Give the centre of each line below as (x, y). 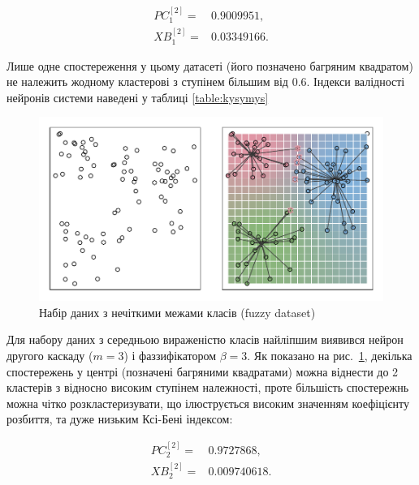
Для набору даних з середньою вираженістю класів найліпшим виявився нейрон (205, 339)
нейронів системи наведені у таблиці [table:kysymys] (138, 97)
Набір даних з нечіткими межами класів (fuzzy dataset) (177, 312)
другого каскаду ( (50, 355)
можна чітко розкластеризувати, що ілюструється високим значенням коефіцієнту (208, 403)
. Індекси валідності (356, 82)
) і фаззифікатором (170, 355)
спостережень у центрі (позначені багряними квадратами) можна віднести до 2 (203, 371)
